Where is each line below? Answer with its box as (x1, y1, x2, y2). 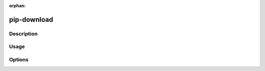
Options (9, 56, 29, 63)
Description (9, 30, 38, 37)
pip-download (9, 15, 53, 24)
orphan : (9, 3, 26, 8)
